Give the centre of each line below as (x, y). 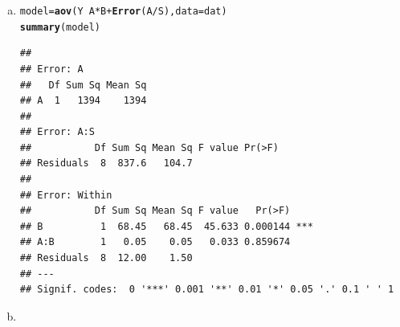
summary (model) (60, 27)
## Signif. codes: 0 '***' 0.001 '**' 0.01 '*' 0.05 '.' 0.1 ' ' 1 (207, 290)
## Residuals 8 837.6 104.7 (106, 163)
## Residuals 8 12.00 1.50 (106, 258)
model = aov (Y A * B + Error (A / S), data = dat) (123, 11)
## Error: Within (66, 195)
